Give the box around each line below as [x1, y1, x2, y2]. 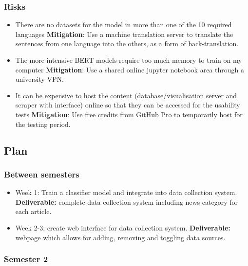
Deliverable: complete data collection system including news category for [15, 196, 238, 207]
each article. [15, 206, 52, 216]
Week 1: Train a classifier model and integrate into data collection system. [15, 187, 237, 197]
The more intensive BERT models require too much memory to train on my [15, 55, 242, 65]
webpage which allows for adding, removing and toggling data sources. [15, 232, 226, 242]
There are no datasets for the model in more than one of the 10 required [15, 19, 232, 30]
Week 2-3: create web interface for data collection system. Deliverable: [15, 222, 230, 232]
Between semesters [4, 168, 79, 180]
